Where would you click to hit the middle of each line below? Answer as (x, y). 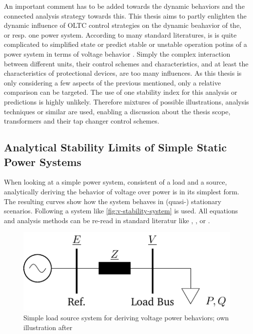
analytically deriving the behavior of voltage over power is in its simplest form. (122, 191)
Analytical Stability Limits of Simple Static (116, 147)
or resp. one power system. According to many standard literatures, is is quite (120, 34)
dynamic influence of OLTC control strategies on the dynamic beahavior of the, (123, 25)
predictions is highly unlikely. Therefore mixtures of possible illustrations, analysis (126, 101)
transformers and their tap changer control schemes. (82, 121)
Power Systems (43, 161)
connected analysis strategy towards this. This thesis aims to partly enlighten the (125, 15)
